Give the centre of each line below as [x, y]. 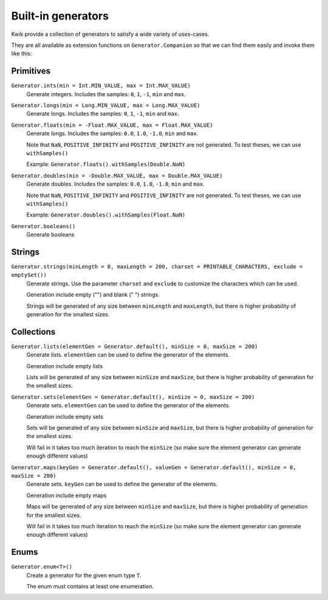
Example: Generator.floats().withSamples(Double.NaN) [106, 164]
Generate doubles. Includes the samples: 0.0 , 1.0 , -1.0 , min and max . [115, 184]
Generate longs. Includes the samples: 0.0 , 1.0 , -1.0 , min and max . [112, 133]
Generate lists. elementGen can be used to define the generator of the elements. [128, 355]
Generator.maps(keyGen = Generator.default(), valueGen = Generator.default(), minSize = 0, [154, 467]
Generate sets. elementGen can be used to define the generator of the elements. [128, 405]
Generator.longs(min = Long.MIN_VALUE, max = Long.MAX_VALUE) [106, 106]
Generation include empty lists [65, 366]
